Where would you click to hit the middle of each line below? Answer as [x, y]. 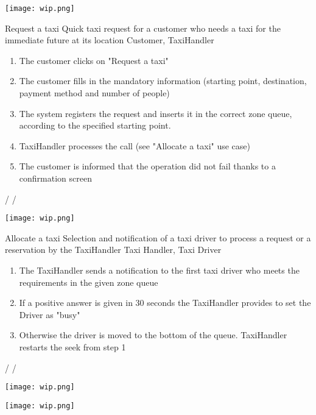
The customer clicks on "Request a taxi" [94, 60]
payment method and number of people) [94, 93]
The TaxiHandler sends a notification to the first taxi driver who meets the [159, 270]
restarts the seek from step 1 [72, 347]
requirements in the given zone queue [89, 282]
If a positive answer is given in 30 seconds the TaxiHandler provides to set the [165, 303]
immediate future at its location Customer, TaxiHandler [110, 40]
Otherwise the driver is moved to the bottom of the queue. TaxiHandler [153, 335]
